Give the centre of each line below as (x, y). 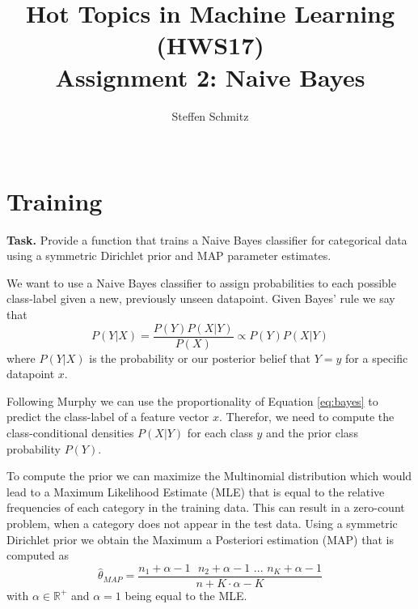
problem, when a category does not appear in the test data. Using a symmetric (202, 523)
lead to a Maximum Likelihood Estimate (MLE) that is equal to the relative (196, 491)
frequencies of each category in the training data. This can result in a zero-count (206, 507)
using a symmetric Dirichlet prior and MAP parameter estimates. (169, 256)
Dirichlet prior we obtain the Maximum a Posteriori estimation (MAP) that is (200, 539)
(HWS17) (210, 45)
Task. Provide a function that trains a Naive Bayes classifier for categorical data (207, 239)
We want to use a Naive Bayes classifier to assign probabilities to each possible (201, 282)
